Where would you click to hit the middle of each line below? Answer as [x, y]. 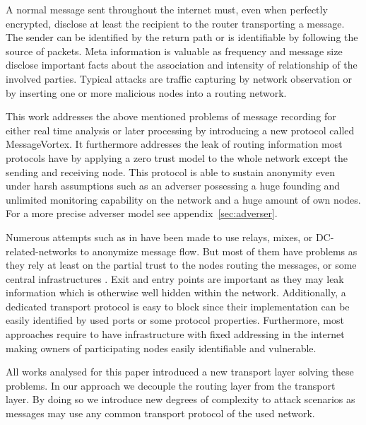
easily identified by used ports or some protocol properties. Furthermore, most [175, 320]
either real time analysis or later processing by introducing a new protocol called [180, 130]
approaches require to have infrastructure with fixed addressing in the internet [175, 334]
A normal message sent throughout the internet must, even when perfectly [167, 9]
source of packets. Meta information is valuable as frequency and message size [174, 51]
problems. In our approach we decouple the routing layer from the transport [171, 385]
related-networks [41, 251]
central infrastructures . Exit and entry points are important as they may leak [175, 278]
